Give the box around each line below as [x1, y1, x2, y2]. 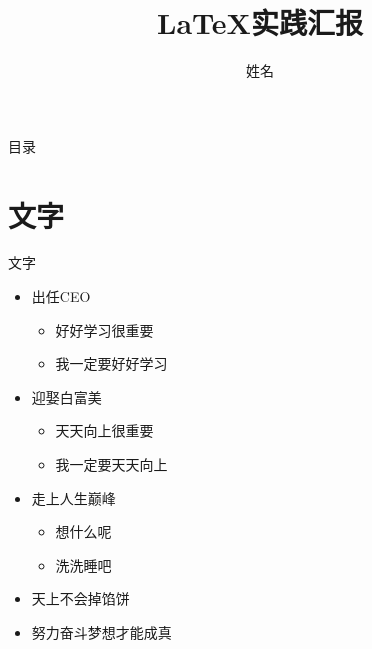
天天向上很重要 [55, 420, 154, 441]
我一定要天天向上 [55, 454, 168, 474]
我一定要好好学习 [55, 353, 168, 374]
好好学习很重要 [55, 319, 154, 340]
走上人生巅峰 [31, 487, 116, 508]
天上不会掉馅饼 [31, 588, 130, 609]
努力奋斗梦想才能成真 [31, 621, 172, 642]
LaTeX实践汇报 [157, 2, 363, 43]
